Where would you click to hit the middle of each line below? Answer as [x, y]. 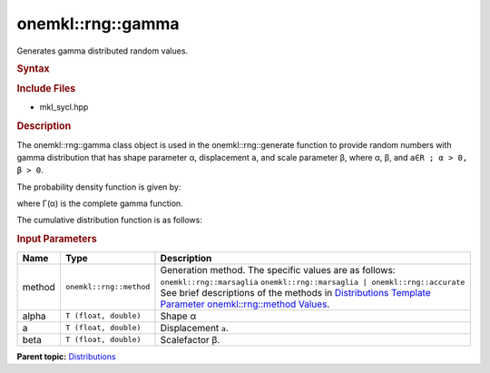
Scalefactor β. [190, 339]
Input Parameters [57, 239]
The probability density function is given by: [99, 187]
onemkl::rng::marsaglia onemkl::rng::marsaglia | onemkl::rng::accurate [313, 282]
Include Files [46, 89]
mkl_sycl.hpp [64, 107]
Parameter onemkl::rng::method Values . [245, 304]
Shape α [178, 316]
